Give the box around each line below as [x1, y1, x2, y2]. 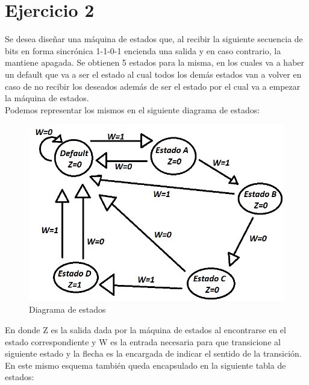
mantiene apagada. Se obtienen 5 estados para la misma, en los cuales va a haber [5, 56, 305, 69]
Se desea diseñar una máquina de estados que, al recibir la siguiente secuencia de [5, 33, 303, 45]
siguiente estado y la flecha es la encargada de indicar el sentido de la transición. [5, 347, 302, 360]
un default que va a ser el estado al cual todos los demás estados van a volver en [5, 67, 302, 80]
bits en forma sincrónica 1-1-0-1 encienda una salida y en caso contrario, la [5, 44, 281, 57]
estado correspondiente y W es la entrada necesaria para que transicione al [5, 335, 281, 348]
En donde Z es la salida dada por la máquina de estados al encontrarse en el [5, 324, 286, 336]
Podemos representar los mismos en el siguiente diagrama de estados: [5, 103, 260, 116]
